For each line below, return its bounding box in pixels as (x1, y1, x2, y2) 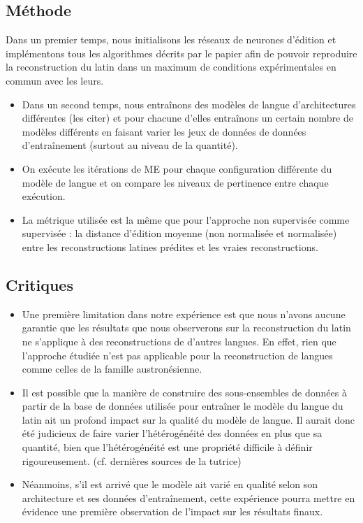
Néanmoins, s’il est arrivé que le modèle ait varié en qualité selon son (22, 477, 318, 492)
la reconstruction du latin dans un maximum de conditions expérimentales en (6, 59, 336, 74)
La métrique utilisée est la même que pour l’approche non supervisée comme (22, 212, 350, 227)
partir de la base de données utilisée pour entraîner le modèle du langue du (22, 399, 343, 413)
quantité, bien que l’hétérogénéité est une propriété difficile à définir (22, 440, 313, 454)
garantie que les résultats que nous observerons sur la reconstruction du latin (22, 320, 351, 335)
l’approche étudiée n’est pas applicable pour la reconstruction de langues (22, 348, 333, 362)
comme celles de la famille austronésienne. (22, 361, 202, 376)
